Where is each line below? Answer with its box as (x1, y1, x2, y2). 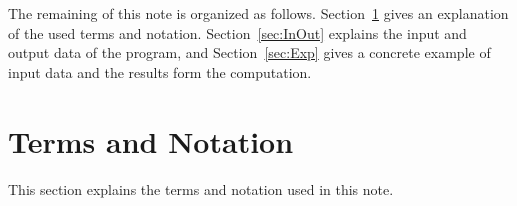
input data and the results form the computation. (8, 61, 312, 82)
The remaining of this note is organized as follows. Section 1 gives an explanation (8, 3, 509, 23)
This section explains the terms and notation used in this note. (8, 178, 394, 199)
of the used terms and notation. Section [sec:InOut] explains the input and (8, 22, 467, 43)
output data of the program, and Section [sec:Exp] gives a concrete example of (8, 42, 491, 63)
